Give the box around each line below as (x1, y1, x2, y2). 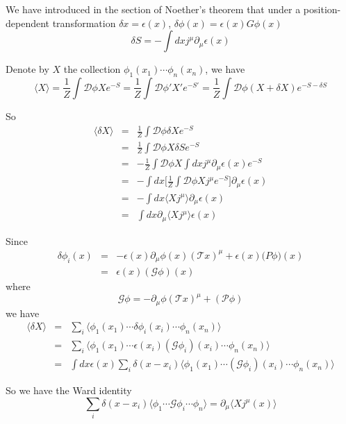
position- (303, 2, 341, 16)
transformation (52, 15, 116, 30)
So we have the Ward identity (6, 383, 132, 398)
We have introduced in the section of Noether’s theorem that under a (6, 2, 301, 16)
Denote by (6, 62, 49, 76)
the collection (63, 62, 121, 76)
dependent (6, 15, 50, 30)
